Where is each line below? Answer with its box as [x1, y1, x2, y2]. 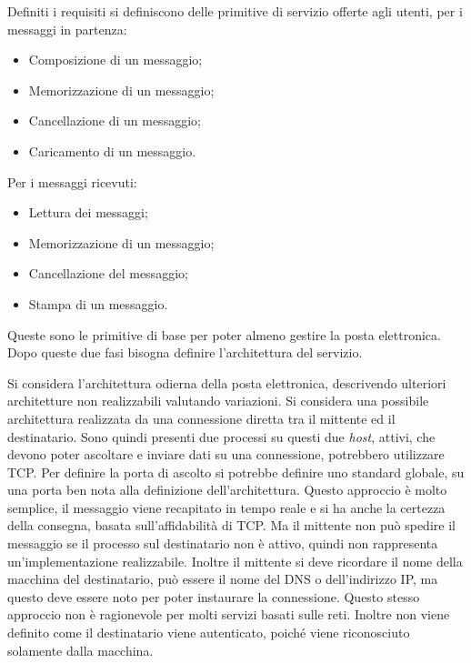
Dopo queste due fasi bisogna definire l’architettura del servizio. [7, 343, 363, 362]
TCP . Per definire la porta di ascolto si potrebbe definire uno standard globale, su [7, 462, 465, 481]
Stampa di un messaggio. [28, 294, 168, 313]
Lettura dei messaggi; [28, 203, 148, 222]
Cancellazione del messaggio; [28, 264, 188, 283]
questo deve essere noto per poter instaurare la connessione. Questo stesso [7, 587, 420, 606]
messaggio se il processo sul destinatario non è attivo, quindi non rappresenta [7, 534, 438, 553]
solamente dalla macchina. [7, 640, 154, 659]
